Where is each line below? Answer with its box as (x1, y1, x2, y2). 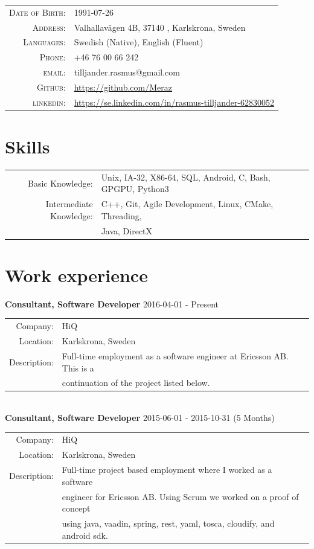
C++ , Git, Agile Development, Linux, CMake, (101, 197, 274, 210)
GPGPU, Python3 (101, 182, 169, 195)
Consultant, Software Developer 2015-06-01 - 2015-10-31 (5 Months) (5, 411, 275, 424)
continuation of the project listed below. (62, 376, 210, 389)
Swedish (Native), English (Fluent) (74, 36, 203, 48)
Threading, (101, 209, 142, 222)
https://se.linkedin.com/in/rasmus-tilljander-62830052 (74, 95, 275, 108)
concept (62, 502, 91, 515)
